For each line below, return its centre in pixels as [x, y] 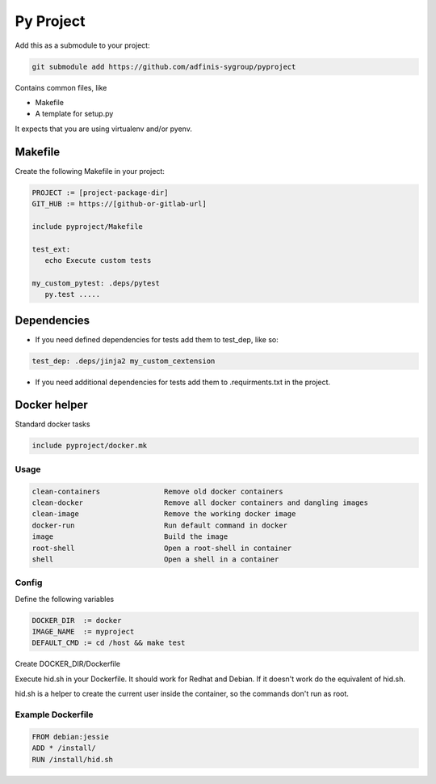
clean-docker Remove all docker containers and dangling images [200, 502]
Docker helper [51, 405]
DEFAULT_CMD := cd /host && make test [109, 643]
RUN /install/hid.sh [72, 759]
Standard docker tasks [52, 424]
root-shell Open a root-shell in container [162, 548]
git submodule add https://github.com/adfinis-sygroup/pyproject [164, 66]
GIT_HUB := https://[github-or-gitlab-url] [119, 203]
